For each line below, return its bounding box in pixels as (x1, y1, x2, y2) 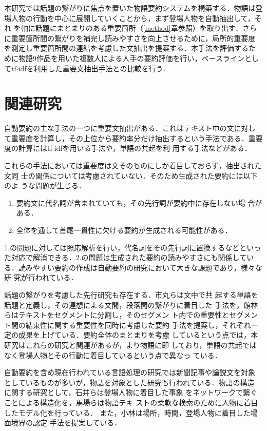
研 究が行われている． (4, 272, 78, 283)
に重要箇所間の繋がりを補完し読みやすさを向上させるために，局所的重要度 (4, 32, 256, 43)
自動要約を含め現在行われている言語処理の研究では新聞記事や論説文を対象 (4, 367, 255, 378)
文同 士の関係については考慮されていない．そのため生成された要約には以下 (4, 170, 258, 181)
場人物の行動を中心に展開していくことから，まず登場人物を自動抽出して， (4, 12, 255, 23)
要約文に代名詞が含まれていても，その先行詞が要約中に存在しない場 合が (16, 197, 262, 208)
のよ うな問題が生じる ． (4, 180, 86, 191)
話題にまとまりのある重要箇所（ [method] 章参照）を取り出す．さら (35, 23, 257, 33)
